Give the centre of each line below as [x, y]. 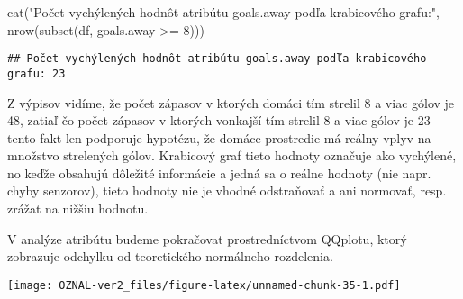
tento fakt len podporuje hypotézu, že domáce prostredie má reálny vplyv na [219, 137]
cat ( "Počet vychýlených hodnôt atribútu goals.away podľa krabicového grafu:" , [223, 12]
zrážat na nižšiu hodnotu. [78, 208]
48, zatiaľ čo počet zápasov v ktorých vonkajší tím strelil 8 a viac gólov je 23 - [223, 120]
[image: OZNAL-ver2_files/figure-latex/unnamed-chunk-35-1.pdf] [204, 285]
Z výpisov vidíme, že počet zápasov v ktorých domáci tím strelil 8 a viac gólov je [231, 102]
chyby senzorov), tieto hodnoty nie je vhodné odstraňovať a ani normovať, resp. [227, 190]
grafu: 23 [36, 73]
